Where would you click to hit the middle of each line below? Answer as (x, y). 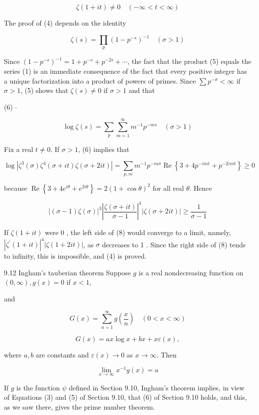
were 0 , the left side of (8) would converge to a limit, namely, (138, 232)
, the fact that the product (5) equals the (189, 61)
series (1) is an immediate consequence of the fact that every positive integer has (126, 71)
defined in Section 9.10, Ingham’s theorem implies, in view (157, 387)
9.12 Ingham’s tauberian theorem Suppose (68, 272)
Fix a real (19, 149)
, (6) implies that (104, 149)
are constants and (62, 354)
